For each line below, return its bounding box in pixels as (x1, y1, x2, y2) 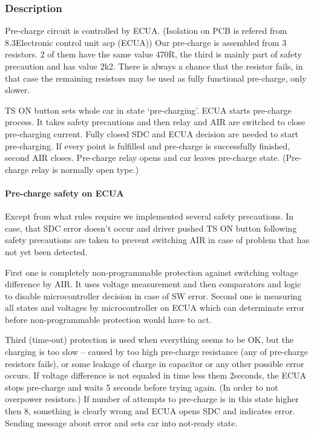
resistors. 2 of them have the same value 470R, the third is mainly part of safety (5, 48, 302, 60)
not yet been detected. (5, 245, 88, 258)
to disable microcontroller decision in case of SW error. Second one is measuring (5, 289, 302, 302)
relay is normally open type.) (31, 163, 139, 175)
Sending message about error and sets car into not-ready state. (5, 416, 238, 429)
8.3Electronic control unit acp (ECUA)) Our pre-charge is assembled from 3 (5, 36, 287, 48)
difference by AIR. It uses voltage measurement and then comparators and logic (5, 278, 301, 290)
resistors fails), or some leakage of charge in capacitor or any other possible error (5, 357, 304, 370)
